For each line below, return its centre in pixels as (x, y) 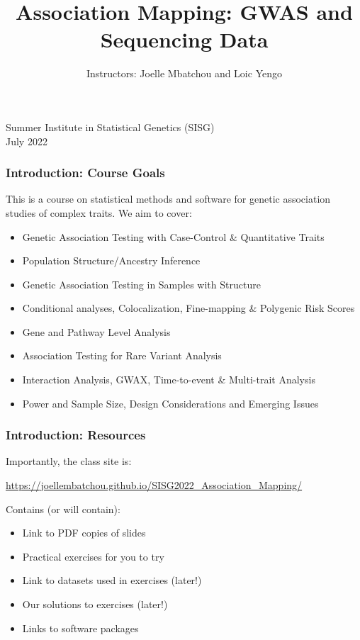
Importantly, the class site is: (69, 461)
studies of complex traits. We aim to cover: (99, 212)
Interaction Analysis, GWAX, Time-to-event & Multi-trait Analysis (169, 380)
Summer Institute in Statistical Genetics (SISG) (110, 127)
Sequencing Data (184, 39)
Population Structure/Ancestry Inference (111, 260)
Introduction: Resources (76, 435)
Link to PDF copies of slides (84, 533)
